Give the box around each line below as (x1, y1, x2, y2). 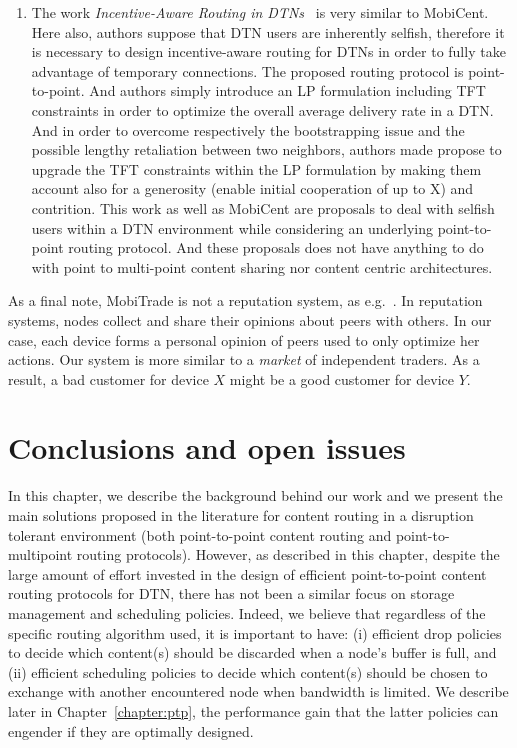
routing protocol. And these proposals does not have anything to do (68, 237, 484, 258)
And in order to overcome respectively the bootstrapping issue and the (31, 119, 465, 140)
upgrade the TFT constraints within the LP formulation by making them (31, 158, 482, 179)
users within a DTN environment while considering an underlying (31, 217, 433, 238)
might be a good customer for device (229, 368, 454, 389)
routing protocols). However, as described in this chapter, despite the (76, 544, 500, 565)
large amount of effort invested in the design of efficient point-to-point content (8, 563, 487, 584)
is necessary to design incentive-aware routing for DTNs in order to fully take (31, 41, 506, 62)
